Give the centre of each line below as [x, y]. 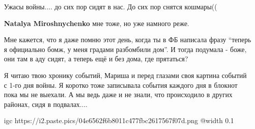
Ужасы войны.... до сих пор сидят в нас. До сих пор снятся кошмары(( [111, 6]
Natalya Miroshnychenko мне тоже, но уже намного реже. [97, 23]
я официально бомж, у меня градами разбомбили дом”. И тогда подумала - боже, [125, 49]
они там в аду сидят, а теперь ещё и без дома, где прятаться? [96, 59]
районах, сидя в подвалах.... [46, 104]
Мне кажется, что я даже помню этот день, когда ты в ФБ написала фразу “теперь [127, 39]
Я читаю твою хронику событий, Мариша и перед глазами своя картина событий [126, 75]
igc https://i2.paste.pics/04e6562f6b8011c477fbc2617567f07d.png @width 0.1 [119, 120]
